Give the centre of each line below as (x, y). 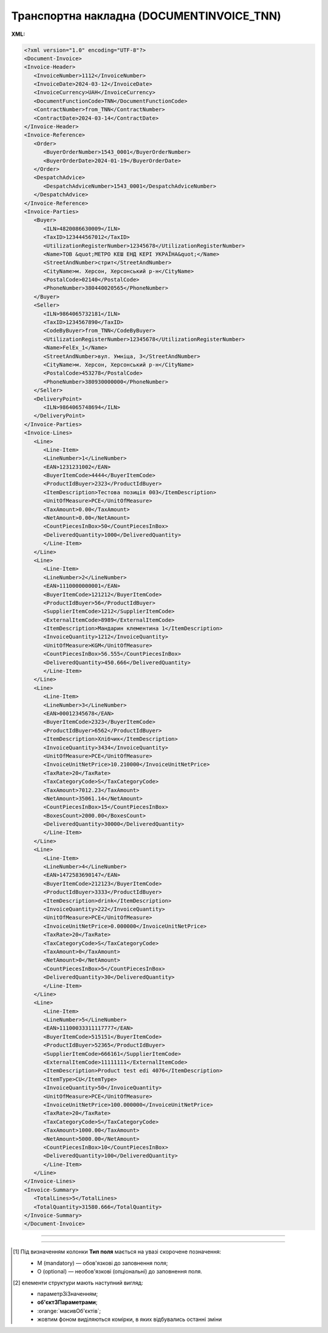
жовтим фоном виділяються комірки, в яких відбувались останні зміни (130, 1320)
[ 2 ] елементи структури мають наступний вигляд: (78, 1283)
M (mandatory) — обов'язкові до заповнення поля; (103, 1263)
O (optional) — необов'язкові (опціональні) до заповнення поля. (120, 1272)
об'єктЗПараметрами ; (67, 1302)
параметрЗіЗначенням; (68, 1293)
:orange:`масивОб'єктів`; (69, 1311)
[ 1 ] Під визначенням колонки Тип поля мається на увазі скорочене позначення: (117, 1252)
